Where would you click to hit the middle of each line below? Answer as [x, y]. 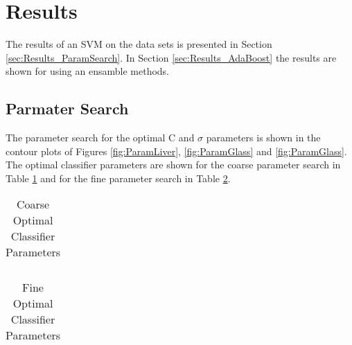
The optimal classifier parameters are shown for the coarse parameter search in [173, 165]
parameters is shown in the [263, 138]
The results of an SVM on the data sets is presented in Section [139, 44]
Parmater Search [67, 108]
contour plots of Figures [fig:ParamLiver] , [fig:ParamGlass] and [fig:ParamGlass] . [176, 151]
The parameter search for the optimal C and [100, 138]
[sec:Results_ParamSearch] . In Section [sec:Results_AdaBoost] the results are [171, 57]
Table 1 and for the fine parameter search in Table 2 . [118, 178]
